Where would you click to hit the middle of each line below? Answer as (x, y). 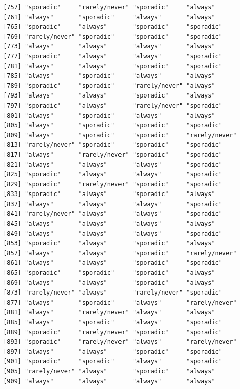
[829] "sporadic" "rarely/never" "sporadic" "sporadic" (113, 184)
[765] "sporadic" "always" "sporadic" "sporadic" (113, 27)
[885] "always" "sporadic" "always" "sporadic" (113, 322)
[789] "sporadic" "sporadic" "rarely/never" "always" (109, 86)
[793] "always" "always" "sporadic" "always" (109, 96)
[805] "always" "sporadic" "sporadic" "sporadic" (113, 125)
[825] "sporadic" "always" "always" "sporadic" (113, 175)
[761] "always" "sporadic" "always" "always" (109, 17)
